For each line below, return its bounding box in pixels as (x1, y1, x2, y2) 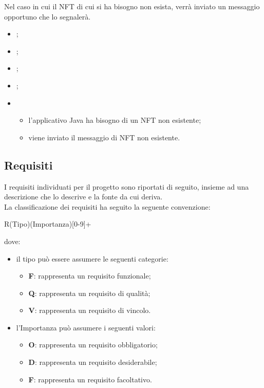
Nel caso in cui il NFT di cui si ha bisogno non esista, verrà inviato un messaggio (4, 1, 260, 11)
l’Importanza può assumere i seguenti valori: (16, 322, 156, 332)
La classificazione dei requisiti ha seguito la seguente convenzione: (4, 201, 211, 212)
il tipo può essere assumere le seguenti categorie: (16, 253, 168, 264)
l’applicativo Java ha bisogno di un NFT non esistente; (28, 115, 201, 125)
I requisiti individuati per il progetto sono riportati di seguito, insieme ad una (4, 181, 249, 192)
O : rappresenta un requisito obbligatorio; (28, 339, 158, 350)
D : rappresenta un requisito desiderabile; (28, 357, 157, 367)
